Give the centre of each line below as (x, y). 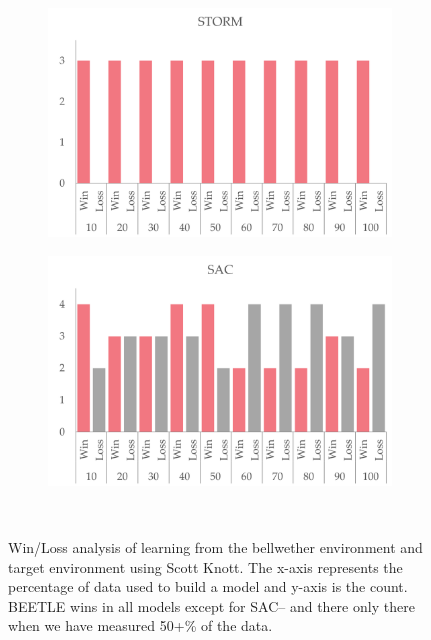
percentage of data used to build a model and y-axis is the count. (208, 586)
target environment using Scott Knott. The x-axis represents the (205, 566)
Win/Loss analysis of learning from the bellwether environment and (215, 546)
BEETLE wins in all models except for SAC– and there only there (211, 605)
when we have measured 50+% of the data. (140, 625)
